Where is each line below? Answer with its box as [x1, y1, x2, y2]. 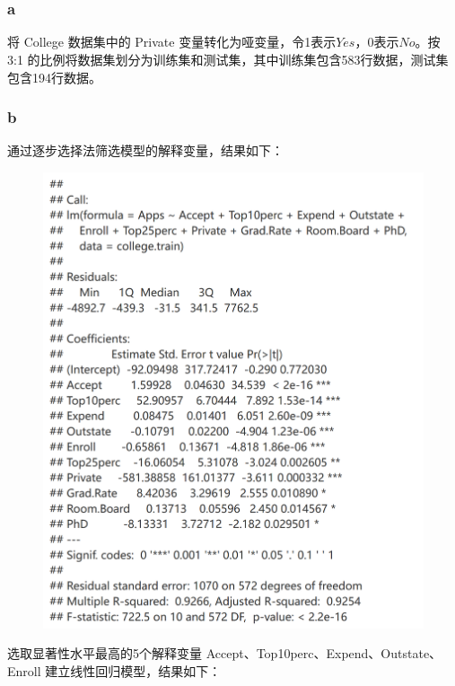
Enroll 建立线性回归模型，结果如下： [7, 662, 222, 681]
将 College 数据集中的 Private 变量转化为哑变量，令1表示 [7, 32, 337, 51]
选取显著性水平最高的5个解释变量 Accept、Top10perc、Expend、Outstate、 [7, 644, 442, 663]
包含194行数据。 [7, 67, 101, 86]
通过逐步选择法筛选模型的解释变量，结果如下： [7, 141, 284, 160]
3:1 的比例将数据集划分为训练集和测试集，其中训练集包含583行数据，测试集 [7, 50, 449, 69]
